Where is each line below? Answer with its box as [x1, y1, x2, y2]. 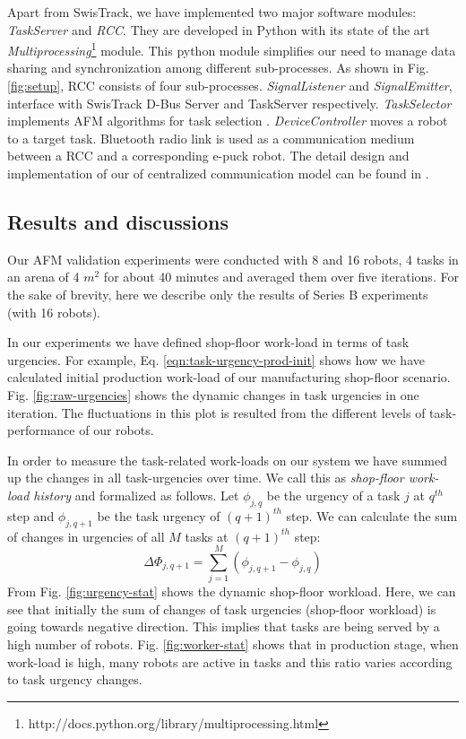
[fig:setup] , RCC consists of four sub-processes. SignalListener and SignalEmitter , [7, 76, 453, 95]
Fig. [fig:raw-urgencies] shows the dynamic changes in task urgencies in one [7, 385, 419, 404]
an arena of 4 [7, 267, 80, 286]
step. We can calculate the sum [286, 506, 458, 525]
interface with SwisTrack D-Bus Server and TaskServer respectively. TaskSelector [7, 93, 452, 112]
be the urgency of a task [266, 485, 401, 504]
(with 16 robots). [7, 302, 100, 321]
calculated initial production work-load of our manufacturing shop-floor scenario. [7, 368, 451, 387]
